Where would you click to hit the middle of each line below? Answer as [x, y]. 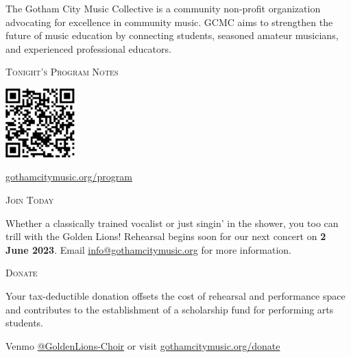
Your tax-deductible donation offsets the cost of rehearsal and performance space [175, 295]
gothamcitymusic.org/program [69, 177]
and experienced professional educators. [88, 48]
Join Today [30, 199]
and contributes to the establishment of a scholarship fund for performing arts [170, 309]
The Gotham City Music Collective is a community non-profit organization [163, 8]
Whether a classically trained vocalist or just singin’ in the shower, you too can [172, 223]
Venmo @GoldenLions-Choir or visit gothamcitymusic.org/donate [143, 345]
